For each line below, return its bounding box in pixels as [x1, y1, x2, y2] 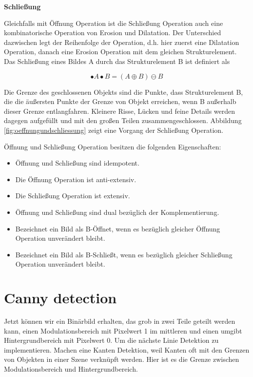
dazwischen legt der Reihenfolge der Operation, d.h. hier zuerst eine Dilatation [4, 37, 239, 47]
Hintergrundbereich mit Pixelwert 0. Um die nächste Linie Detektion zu [4, 335, 219, 345]
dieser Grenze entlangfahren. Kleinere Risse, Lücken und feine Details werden [4, 105, 235, 116]
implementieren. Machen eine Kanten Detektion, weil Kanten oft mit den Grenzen [4, 344, 250, 355]
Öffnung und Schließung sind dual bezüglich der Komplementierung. [15, 207, 219, 217]
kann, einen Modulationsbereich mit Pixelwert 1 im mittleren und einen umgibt [4, 325, 242, 335]
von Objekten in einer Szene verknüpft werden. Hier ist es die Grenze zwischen [4, 354, 239, 364]
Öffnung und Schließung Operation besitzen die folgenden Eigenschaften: [4, 141, 221, 151]
